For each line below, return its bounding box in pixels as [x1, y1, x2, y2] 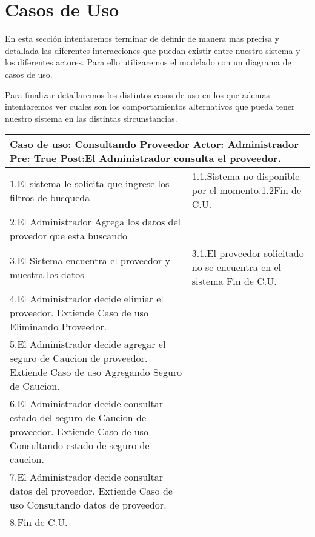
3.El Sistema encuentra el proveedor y [10, 253, 170, 267]
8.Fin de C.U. [10, 515, 68, 530]
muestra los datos [10, 267, 84, 281]
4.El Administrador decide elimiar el [10, 292, 164, 306]
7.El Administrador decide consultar [10, 470, 164, 484]
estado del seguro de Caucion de [10, 410, 147, 425]
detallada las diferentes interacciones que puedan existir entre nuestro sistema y [5, 44, 300, 56]
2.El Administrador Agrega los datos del [10, 215, 181, 229]
